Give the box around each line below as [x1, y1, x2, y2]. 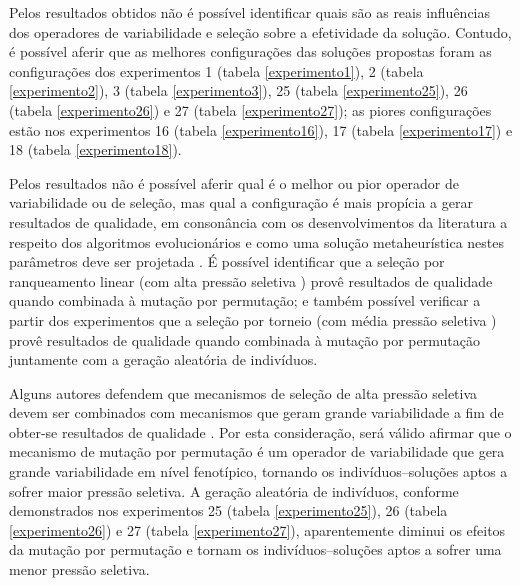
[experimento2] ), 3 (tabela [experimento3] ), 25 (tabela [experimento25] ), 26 [9, 80, 468, 101]
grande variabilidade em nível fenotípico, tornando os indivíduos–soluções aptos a [9, 461, 508, 482]
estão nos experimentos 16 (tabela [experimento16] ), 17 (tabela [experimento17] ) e [9, 119, 513, 140]
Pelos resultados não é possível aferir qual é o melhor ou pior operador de [9, 172, 460, 193]
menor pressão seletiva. [9, 559, 150, 580]
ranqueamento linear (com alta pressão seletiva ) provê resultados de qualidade [9, 270, 493, 291]
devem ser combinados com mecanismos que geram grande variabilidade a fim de [9, 402, 504, 423]
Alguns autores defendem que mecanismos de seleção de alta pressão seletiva [9, 382, 478, 403]
